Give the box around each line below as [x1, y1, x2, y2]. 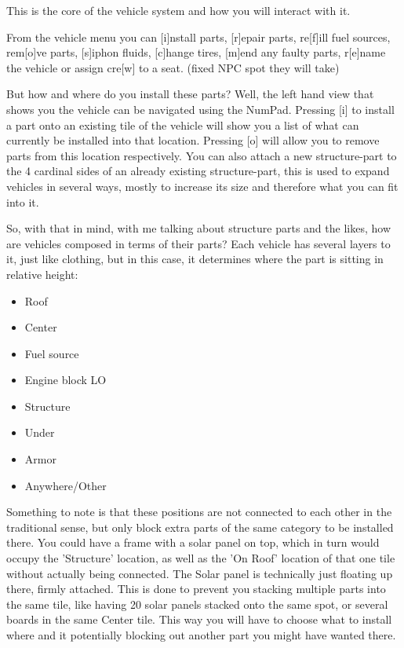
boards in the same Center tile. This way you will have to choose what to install [6, 611, 392, 628]
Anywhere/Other [24, 477, 107, 493]
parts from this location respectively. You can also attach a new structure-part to [6, 147, 397, 163]
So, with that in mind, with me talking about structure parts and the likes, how [6, 220, 391, 236]
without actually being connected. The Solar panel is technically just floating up [6, 565, 393, 581]
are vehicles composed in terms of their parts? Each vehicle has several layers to [6, 235, 391, 251]
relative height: [6, 265, 78, 282]
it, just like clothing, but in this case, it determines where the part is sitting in [6, 251, 384, 267]
